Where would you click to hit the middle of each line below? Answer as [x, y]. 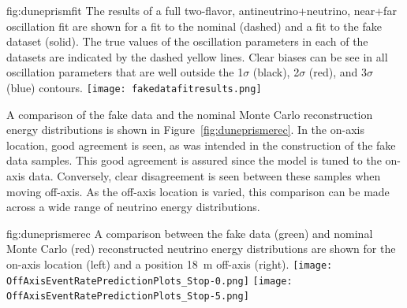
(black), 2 [276, 72]
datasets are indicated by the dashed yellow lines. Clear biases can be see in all [197, 56]
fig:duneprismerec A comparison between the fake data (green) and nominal [190, 233]
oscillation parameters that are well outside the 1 [125, 72]
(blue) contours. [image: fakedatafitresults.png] [134, 87]
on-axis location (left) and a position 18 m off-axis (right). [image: [170, 263]
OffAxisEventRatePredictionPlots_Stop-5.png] [128, 297]
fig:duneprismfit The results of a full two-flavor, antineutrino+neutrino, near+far [202, 10]
